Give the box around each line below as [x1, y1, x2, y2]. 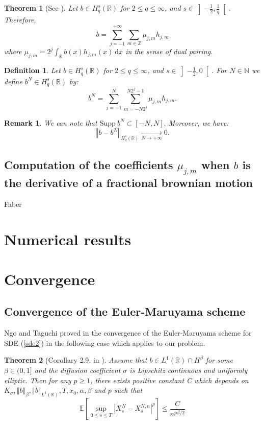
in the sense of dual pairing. [125, 46, 213, 57]
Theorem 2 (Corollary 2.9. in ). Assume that [4, 355, 147, 365]
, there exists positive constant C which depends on [90, 374, 249, 385]
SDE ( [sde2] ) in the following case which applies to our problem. [4, 337, 205, 348]
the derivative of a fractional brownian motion [4, 174, 253, 190]
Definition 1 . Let [4, 65, 61, 76]
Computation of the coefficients [4, 156, 173, 172]
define [4, 76, 22, 86]
